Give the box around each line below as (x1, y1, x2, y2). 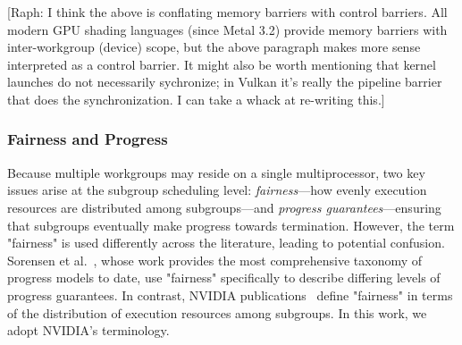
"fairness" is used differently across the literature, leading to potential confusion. (7, 233, 445, 252)
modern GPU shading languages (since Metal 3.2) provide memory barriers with (7, 20, 448, 38)
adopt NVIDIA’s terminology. (7, 321, 170, 340)
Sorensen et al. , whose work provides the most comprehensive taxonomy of (7, 250, 423, 269)
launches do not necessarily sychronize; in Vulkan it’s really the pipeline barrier (7, 72, 442, 91)
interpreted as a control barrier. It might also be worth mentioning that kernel (7, 55, 436, 73)
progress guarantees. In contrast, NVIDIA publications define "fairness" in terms (7, 285, 453, 304)
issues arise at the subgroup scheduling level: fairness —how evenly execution (7, 181, 427, 199)
